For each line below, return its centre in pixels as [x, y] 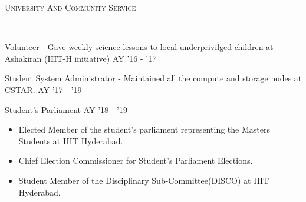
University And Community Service [70, 7]
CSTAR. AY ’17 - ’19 [43, 89]
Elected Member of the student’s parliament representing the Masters [144, 129]
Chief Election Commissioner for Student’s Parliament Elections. [136, 160]
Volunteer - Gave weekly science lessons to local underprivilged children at [139, 47]
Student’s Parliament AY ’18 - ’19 [66, 109]
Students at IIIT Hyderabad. [71, 140]
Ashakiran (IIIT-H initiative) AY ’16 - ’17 [81, 58]
